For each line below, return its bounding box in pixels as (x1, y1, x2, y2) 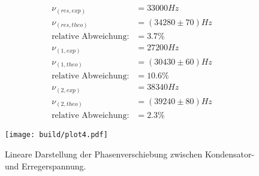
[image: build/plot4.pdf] (5, 131, 108, 139)
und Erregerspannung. (5, 159, 86, 172)
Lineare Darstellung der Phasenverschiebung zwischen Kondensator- (5, 148, 255, 160)
